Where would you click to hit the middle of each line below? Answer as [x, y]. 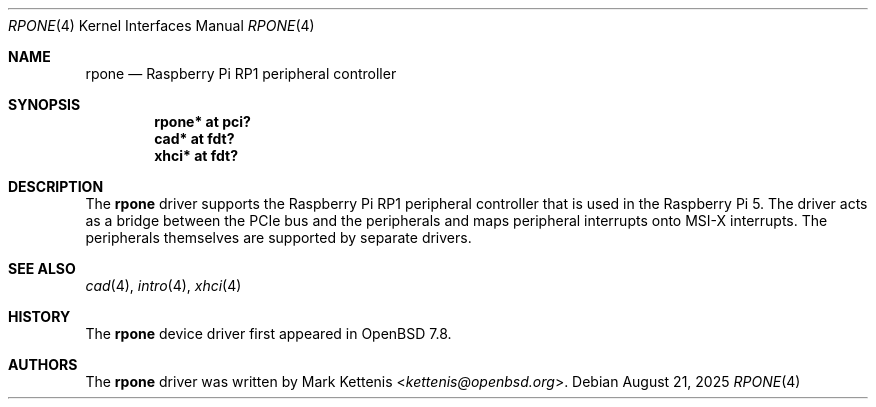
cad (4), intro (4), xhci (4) [163, 285]
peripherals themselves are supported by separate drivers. [278, 237]
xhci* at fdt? [196, 155]
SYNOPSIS [44, 104]
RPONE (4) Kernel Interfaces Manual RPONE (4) [161, 25]
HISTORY [39, 316]
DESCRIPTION [56, 186]
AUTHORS [43, 364]
